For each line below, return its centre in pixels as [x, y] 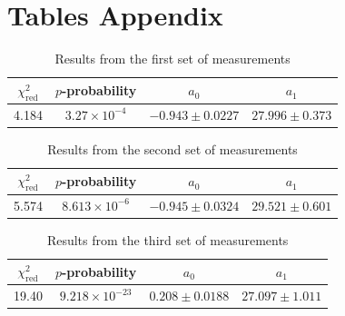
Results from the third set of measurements [168, 239]
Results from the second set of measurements [172, 148]
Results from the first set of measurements [172, 59]
